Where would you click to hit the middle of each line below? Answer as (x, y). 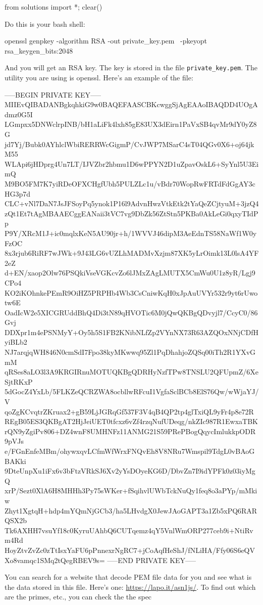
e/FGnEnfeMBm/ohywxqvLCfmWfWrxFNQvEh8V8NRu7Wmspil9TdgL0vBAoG (130, 451)
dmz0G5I (19, 114)
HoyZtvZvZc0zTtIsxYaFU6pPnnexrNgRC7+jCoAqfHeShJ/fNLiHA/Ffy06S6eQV (130, 550)
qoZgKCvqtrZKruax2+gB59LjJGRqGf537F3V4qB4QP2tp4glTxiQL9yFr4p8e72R (129, 411)
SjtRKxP (19, 381)
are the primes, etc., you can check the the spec (78, 597)
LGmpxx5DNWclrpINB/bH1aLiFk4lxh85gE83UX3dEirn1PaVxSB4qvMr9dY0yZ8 (131, 124)
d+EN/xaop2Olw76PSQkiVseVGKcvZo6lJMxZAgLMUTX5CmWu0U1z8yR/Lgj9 (130, 273)
